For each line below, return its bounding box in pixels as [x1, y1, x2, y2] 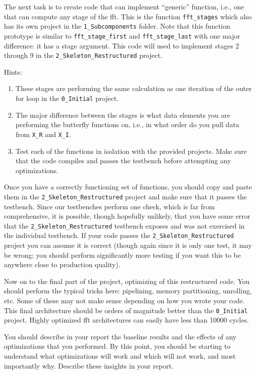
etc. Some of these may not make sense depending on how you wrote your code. [4, 295, 245, 305]
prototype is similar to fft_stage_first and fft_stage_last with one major [4, 30, 240, 41]
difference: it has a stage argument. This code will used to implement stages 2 [4, 40, 239, 50]
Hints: [4, 66, 22, 77]
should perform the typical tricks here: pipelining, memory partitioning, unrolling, [4, 285, 252, 296]
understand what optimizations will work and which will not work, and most [4, 351, 236, 361]
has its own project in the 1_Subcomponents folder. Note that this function [4, 21, 230, 31]
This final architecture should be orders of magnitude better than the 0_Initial [4, 305, 248, 315]
